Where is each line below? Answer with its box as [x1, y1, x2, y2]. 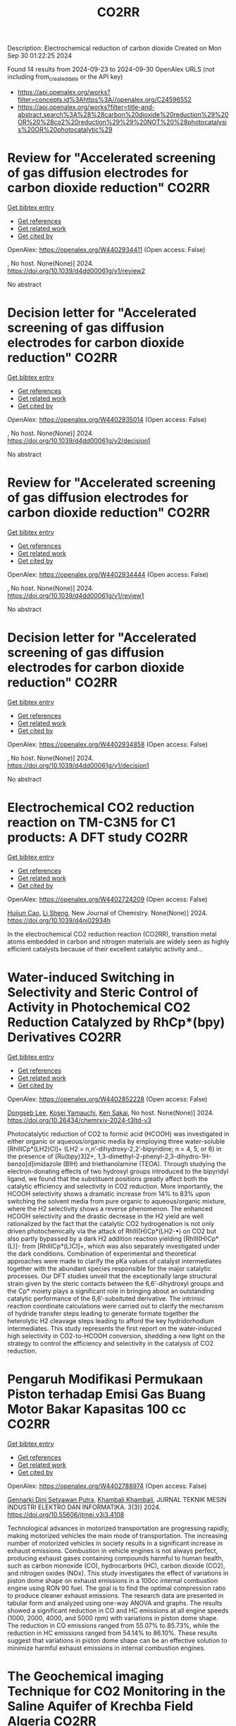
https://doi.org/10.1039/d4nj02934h [7, 916, 111, 925]
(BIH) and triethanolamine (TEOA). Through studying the [63, 1159, 227, 1168]
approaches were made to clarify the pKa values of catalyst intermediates [7, 1256, 222, 1265]
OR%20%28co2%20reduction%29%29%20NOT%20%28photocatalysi [17, 118, 227, 126]
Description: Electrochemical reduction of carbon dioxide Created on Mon [7, 44, 222, 53]
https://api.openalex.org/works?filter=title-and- [17, 103, 155, 111]
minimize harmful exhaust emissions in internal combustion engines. [7, 1644, 206, 1652]
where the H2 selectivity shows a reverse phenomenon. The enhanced [7, 1204, 213, 1213]
